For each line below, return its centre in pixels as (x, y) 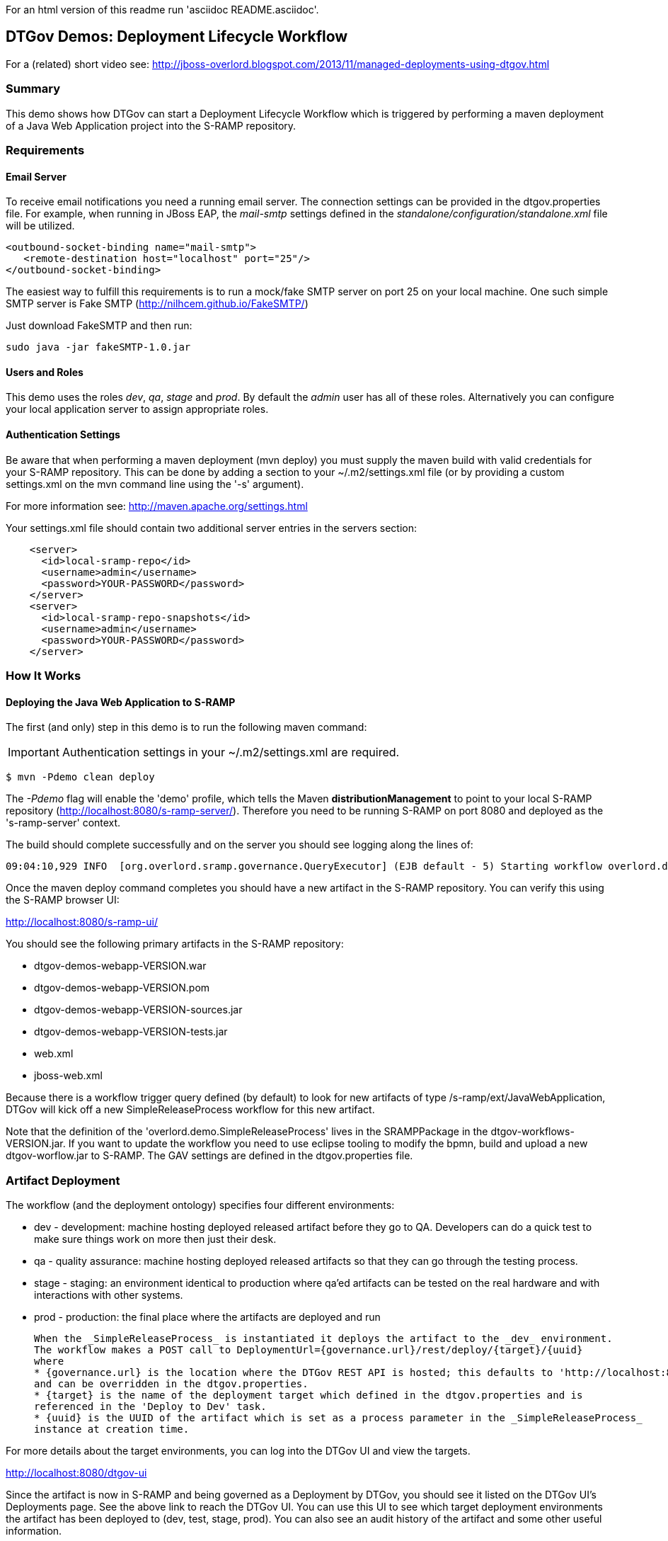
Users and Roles (45, 372)
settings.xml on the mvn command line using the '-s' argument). (155, 484)
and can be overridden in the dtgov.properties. (171, 1383)
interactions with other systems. (109, 1295)
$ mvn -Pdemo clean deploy (80, 777)
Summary (33, 89)
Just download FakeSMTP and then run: (99, 326)
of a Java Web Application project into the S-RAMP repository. (151, 125)
